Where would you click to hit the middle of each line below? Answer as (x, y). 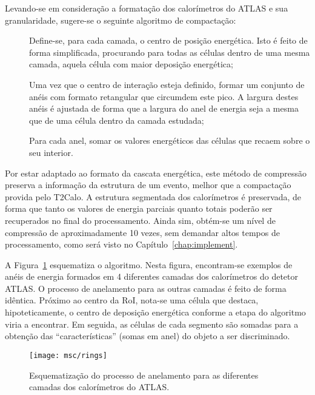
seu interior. (51, 152)
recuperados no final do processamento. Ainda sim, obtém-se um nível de (140, 220)
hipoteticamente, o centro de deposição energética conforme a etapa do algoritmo (155, 312)
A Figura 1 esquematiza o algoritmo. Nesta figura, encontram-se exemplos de (149, 264)
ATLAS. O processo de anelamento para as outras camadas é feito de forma (146, 288)
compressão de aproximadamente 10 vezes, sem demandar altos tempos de (142, 232)
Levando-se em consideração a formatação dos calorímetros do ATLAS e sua (147, 8)
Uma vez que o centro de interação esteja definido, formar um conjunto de (167, 84)
